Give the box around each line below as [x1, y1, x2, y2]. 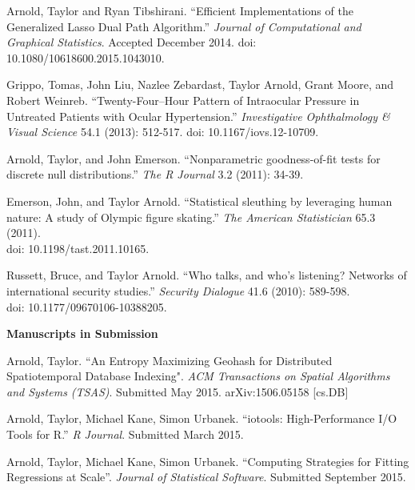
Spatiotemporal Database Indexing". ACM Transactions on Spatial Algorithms [6, 367, 390, 384]
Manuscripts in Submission [6, 325, 158, 342]
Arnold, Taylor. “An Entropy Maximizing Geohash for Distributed [6, 351, 333, 368]
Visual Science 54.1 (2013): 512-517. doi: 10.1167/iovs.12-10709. [6, 123, 319, 140]
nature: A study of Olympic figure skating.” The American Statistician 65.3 [6, 208, 376, 225]
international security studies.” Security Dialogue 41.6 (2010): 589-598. [6, 282, 350, 299]
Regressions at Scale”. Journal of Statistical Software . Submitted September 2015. [6, 468, 406, 485]
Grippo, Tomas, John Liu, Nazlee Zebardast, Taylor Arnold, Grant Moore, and [6, 76, 394, 93]
